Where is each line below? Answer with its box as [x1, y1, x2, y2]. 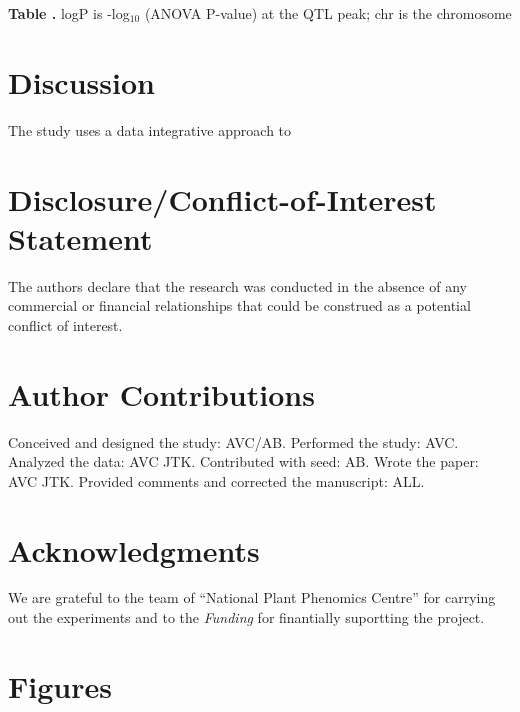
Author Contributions [8, 373, 315, 414]
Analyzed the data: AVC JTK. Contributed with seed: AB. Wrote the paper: [8, 451, 479, 472]
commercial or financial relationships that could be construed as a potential [8, 295, 471, 316]
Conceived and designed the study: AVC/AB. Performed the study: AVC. [8, 431, 459, 452]
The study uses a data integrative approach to [8, 119, 292, 140]
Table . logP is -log [8, 3, 130, 23]
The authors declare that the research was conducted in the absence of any [8, 275, 467, 296]
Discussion [8, 61, 155, 102]
